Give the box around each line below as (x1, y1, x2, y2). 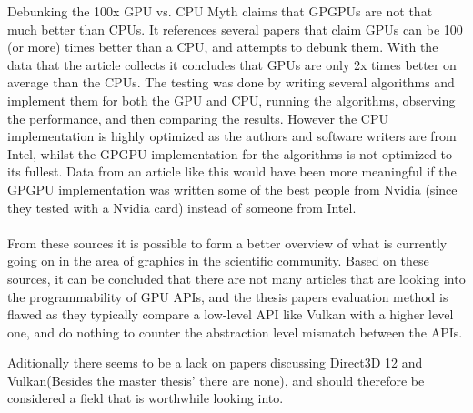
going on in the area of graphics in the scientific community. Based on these (7, 251, 429, 270)
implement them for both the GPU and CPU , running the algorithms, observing (7, 90, 456, 109)
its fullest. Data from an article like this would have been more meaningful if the (7, 162, 457, 181)
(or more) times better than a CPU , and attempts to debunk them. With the (7, 37, 438, 56)
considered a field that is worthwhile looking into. (7, 388, 284, 408)
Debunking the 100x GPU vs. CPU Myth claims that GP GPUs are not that (7, 2, 433, 20)
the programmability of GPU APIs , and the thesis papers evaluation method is (7, 287, 448, 306)
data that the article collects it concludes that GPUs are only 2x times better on (7, 55, 457, 74)
